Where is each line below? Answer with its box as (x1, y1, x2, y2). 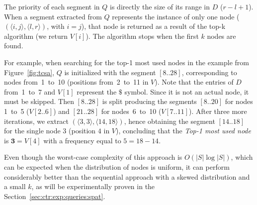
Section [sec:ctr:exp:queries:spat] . (4, 191, 105, 201)
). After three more (189, 105, 247, 116)
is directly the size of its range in (110, 1, 210, 11)
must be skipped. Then (4, 96, 74, 106)
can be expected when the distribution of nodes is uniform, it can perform (4, 161, 230, 172)
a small (4, 181, 26, 192)
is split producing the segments (102, 96, 197, 106)
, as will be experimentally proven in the (31, 181, 155, 192)
